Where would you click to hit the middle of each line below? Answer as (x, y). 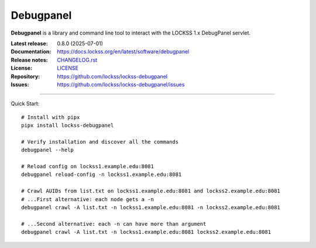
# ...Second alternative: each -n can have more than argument (114, 224)
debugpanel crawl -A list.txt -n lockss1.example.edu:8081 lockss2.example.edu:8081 (146, 232)
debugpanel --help (48, 150)
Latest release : (29, 43)
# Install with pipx (51, 117)
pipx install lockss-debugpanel (68, 125)
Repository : (25, 76)
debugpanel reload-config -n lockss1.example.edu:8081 (102, 175)
